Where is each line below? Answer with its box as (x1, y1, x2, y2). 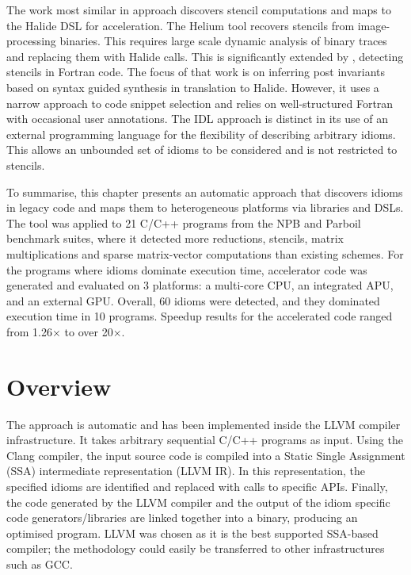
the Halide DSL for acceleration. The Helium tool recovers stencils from (6, 17, 355, 33)
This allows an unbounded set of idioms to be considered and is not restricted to (6, 141, 398, 158)
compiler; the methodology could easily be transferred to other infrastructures (6, 540, 385, 557)
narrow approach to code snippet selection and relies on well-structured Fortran (6, 94, 394, 111)
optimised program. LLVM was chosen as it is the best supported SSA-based (6, 524, 379, 541)
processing (6, 33, 56, 49)
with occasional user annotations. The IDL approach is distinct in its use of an (6, 110, 389, 127)
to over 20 (64, 323, 113, 339)
